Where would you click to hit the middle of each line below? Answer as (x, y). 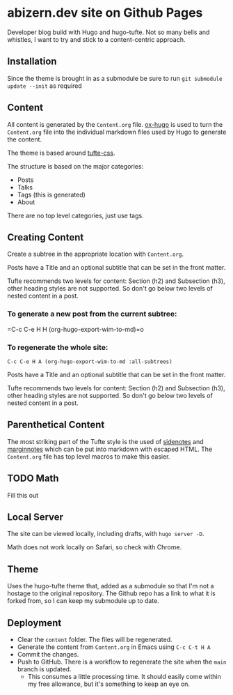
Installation (32, 62)
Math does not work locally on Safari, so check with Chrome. (95, 547)
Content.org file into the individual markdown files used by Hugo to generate (117, 132)
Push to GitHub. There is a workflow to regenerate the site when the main (122, 662)
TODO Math (33, 479)
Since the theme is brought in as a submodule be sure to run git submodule (115, 78)
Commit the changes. (48, 655)
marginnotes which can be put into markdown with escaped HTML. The (110, 449)
